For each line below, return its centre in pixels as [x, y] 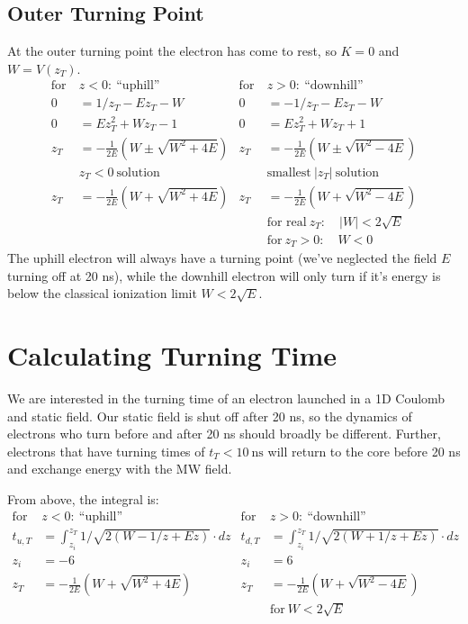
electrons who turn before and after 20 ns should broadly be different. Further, [224, 434]
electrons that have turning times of [106, 451]
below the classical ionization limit [102, 293]
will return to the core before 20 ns [364, 451]
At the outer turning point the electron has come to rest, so [172, 51]
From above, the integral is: [83, 498]
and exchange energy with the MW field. [120, 469]
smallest [289, 172]
